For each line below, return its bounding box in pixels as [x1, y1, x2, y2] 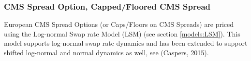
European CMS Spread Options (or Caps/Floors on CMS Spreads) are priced [4, 19, 234, 29]
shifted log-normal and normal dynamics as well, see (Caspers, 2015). [4, 48, 209, 57]
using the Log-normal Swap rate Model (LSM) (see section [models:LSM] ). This [4, 28, 240, 38]
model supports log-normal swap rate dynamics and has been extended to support [4, 38, 248, 48]
